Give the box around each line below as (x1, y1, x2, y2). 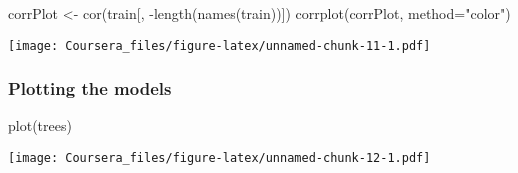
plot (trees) (8, 115, 72, 136)
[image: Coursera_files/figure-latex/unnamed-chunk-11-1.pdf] (8, 38, 431, 53)
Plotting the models (8, 76, 172, 101)
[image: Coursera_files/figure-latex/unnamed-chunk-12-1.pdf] (8, 151, 431, 166)
